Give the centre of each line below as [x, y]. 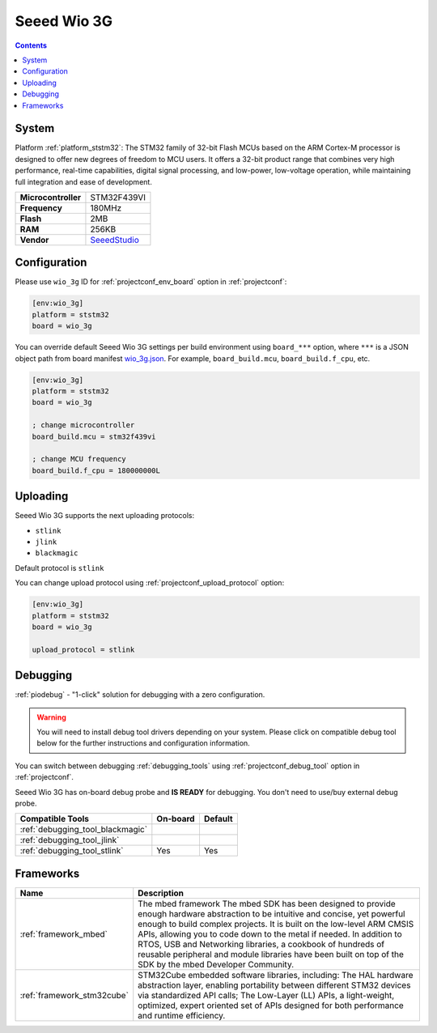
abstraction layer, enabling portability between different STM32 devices [274, 985]
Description [161, 893]
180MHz [106, 208]
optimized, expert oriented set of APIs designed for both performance [271, 1005]
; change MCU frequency [79, 459]
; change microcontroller [83, 425]
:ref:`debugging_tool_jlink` [70, 840]
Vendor [34, 240]
